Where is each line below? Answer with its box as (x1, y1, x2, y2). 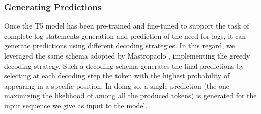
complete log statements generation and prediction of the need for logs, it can (4, 30, 246, 41)
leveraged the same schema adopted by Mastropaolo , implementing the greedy (4, 50, 250, 61)
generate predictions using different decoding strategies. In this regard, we (4, 40, 235, 51)
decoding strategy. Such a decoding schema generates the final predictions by (4, 60, 244, 71)
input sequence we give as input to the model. (4, 100, 148, 110)
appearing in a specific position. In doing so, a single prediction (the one (4, 80, 229, 91)
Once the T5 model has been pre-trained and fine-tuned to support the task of (4, 20, 249, 31)
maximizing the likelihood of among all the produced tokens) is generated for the (4, 90, 257, 101)
